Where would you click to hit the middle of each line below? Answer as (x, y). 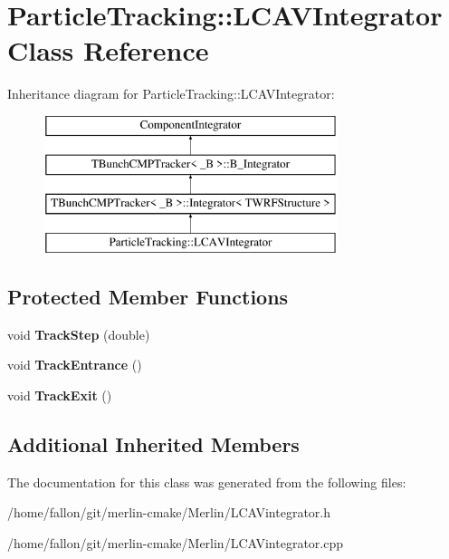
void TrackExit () (60, 395)
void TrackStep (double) (79, 334)
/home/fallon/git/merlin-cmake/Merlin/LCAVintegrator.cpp (175, 543)
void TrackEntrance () (75, 365)
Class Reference (108, 50)
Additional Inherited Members (153, 444)
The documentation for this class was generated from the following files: (207, 482)
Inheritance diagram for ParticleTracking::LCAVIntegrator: (171, 94)
